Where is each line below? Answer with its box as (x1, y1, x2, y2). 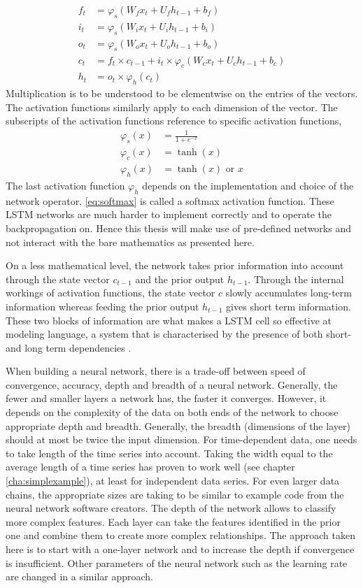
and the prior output (135, 271, 225, 286)
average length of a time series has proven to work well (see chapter (6, 459, 295, 474)
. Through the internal (248, 271, 344, 286)
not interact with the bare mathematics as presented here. (6, 234, 255, 249)
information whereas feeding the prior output (6, 299, 199, 313)
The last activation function (6, 178, 125, 192)
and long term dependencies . (6, 340, 131, 354)
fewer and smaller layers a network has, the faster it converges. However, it (6, 391, 327, 406)
